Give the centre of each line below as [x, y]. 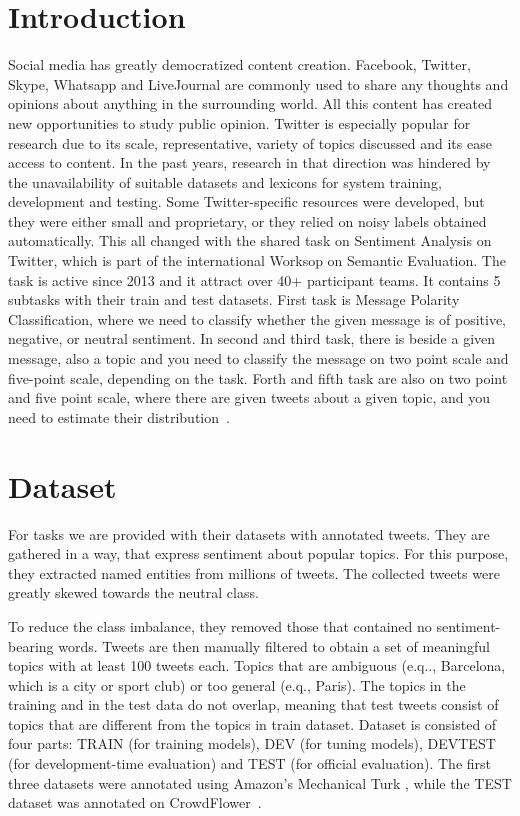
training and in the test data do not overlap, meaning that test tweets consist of [253, 704]
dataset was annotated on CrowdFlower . [135, 802]
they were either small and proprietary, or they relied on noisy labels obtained [247, 220]
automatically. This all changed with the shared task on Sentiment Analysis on [250, 240]
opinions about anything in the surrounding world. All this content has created [250, 103]
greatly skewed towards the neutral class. [133, 592]
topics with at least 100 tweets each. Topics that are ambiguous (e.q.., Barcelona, [257, 665]
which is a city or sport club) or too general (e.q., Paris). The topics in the [237, 684]
